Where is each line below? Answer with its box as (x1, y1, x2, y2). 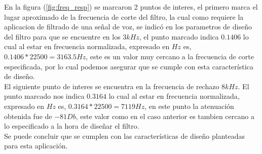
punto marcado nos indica (4, 91, 85, 101)
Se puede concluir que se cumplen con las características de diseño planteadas (4, 130, 245, 141)
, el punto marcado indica (139, 31, 219, 42)
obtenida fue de (4, 110, 52, 121)
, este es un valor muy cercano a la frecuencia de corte (86, 51, 254, 61)
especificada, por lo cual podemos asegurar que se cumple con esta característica (4, 61, 253, 71)
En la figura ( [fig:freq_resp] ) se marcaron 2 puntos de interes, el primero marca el (4, 2, 258, 12)
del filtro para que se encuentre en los (4, 31, 121, 42)
